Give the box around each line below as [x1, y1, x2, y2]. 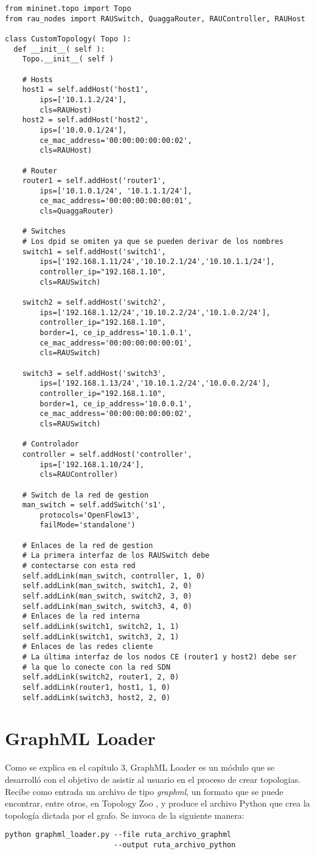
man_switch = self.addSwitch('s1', [22, 501, 166, 510]
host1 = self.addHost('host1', [22, 85, 149, 94]
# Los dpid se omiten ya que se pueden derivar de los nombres [22, 237, 284, 246]
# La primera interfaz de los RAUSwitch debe [22, 551, 210, 560]
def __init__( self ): [13, 44, 105, 54]
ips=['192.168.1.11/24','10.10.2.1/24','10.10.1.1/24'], [40, 257, 275, 266]
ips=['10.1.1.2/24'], [40, 95, 127, 104]
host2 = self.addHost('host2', [22, 116, 149, 125]
